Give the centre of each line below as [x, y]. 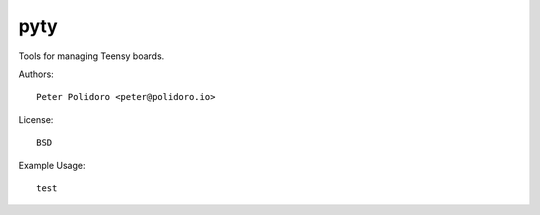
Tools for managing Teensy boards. [91, 56]
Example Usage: [52, 165]
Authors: [36, 74]
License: [36, 119]
